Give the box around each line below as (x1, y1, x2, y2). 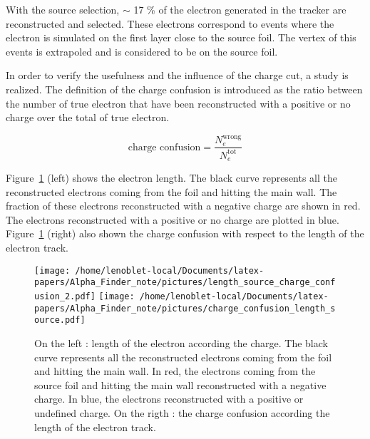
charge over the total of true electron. (6, 110, 170, 125)
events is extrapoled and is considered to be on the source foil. (6, 43, 278, 58)
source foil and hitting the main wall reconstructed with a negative (34, 377, 327, 392)
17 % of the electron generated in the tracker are (133, 2, 346, 16)
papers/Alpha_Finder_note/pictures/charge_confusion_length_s (34, 303, 336, 314)
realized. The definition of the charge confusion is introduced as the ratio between (6, 81, 363, 96)
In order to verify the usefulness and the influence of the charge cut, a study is (6, 68, 349, 83)
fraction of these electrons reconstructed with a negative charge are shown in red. (6, 198, 361, 213)
